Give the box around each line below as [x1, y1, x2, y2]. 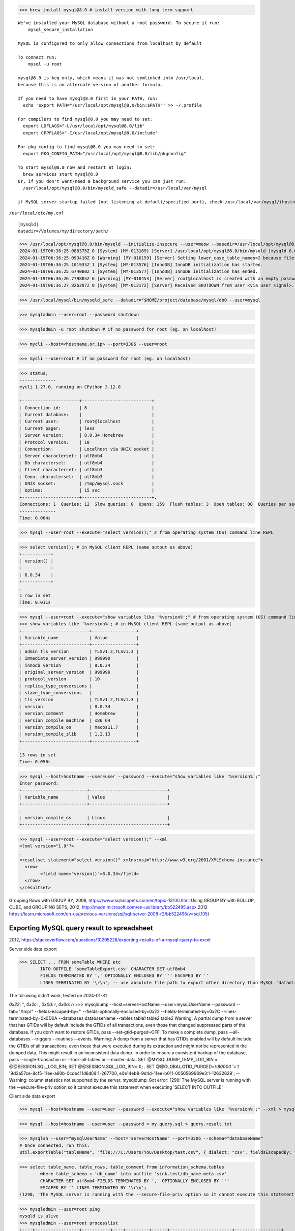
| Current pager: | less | [19, 425, 154, 431]
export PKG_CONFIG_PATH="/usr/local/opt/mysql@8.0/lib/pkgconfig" [23, 151, 186, 156]
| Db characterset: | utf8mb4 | [19, 460, 154, 465]
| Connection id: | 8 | [19, 405, 154, 411]
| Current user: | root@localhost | [19, 419, 154, 424]
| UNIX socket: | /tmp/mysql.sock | [19, 481, 154, 486]
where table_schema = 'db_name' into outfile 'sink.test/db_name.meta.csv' [40, 1171, 227, 1177]
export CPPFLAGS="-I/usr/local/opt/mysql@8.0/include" [23, 130, 158, 135]
